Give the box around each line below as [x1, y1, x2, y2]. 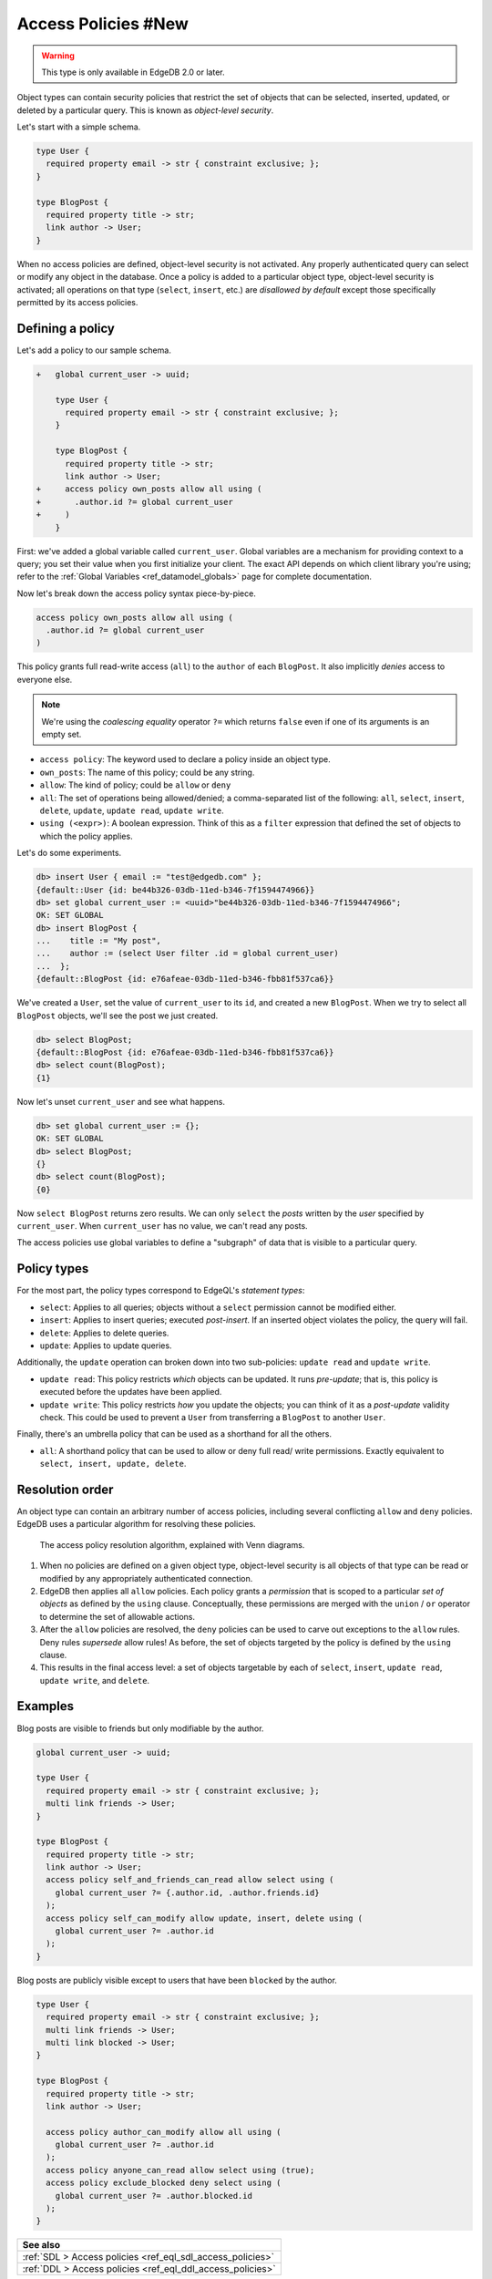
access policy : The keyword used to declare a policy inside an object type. [39, 754, 332, 765]
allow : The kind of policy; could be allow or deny [39, 779, 231, 790]
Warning [41, 50, 75, 61]
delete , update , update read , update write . [39, 805, 225, 816]
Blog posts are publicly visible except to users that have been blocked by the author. [16, 1975, 337, 1985]
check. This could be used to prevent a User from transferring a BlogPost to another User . [39, 1411, 386, 1422]
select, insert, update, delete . [39, 1459, 187, 1469]
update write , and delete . [39, 1675, 150, 1686]
